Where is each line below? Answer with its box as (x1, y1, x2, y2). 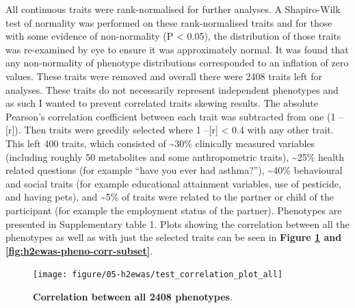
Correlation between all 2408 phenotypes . (33, 289, 233, 303)
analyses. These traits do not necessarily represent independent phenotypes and (5, 82, 339, 97)
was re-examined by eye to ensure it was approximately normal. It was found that (5, 42, 349, 56)
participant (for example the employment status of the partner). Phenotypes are (5, 203, 342, 217)
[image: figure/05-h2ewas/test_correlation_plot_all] (33, 270, 283, 280)
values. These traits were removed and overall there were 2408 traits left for (5, 68, 322, 83)
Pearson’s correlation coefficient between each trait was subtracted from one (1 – (5, 109, 344, 123)
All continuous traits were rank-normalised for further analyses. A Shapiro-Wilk (5, 2, 341, 16)
